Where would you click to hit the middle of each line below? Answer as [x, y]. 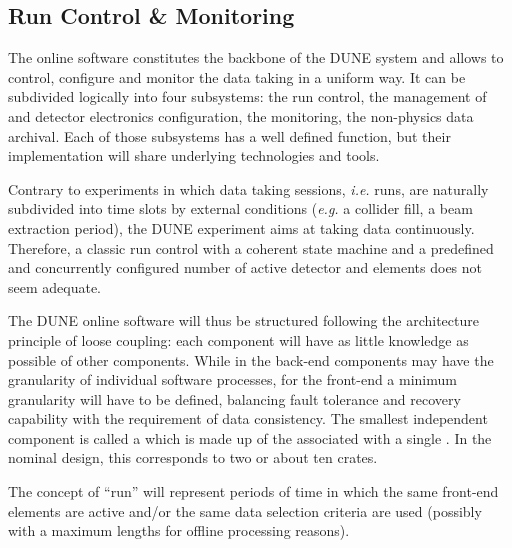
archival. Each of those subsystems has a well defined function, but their [229, 135]
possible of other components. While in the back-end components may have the [251, 359]
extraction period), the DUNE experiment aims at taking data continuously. [241, 227]
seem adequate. [55, 286]
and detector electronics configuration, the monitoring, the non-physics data [241, 115]
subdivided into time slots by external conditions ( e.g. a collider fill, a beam [240, 208]
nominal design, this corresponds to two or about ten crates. [193, 457]
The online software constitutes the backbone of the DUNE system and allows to [256, 57]
